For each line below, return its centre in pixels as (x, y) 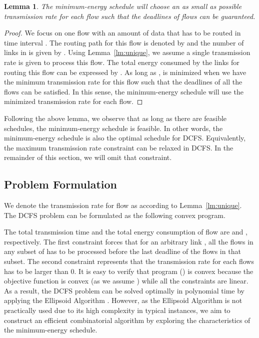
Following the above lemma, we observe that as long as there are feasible (115, 118)
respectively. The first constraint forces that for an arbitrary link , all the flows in (129, 241)
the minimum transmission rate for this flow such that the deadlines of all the (123, 82)
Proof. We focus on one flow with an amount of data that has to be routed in (122, 33)
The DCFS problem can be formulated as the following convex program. (115, 215)
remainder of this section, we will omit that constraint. (88, 157)
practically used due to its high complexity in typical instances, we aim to (117, 310)
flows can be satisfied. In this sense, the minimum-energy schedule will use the (124, 91)
